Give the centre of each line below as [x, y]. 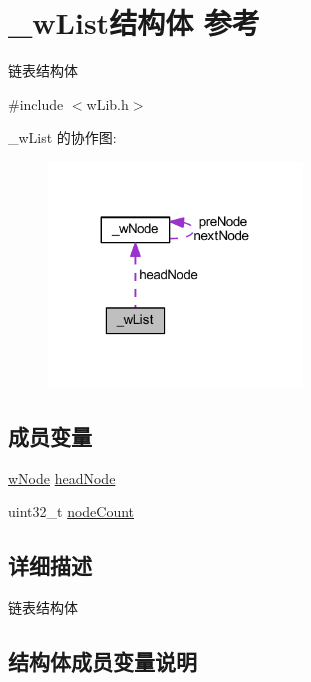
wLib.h [107, 103]
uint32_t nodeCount [71, 511]
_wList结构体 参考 [134, 22]
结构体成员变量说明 [102, 660]
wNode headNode [62, 477]
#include [36, 103]
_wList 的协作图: [62, 137]
